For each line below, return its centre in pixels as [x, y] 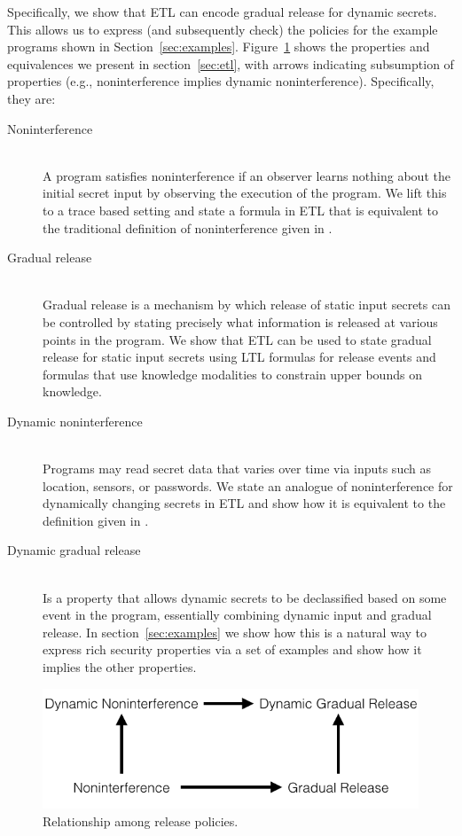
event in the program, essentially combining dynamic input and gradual [237, 615]
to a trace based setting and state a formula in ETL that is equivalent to [241, 210]
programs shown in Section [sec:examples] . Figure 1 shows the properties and [219, 47]
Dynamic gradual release [74, 550]
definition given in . [96, 520]
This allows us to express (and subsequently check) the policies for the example [223, 29]
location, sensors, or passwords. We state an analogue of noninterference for [248, 485]
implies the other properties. [120, 667]
